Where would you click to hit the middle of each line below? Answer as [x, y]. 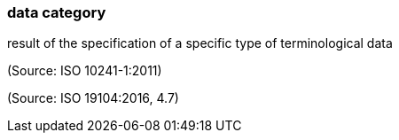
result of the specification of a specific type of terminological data [200, 43]
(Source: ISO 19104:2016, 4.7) [93, 98]
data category [57, 12]
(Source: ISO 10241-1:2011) [85, 71]
